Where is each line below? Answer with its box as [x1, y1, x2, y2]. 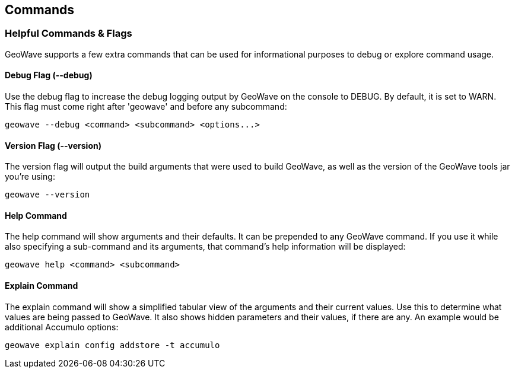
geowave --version [5, 190, 90, 200]
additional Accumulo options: [5, 321, 119, 332]
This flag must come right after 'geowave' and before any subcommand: [5, 101, 287, 112]
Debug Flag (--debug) [5, 70, 93, 81]
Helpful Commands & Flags [5, 27, 132, 40]
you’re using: [5, 171, 55, 182]
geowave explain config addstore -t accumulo [5, 340, 220, 350]
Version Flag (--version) [5, 140, 101, 151]
